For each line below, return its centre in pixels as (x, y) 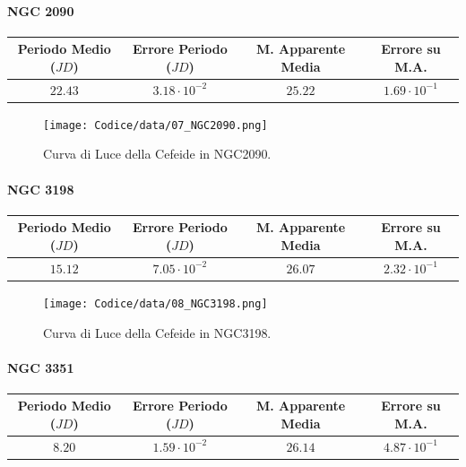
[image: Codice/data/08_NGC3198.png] (155, 303)
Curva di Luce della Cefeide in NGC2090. (157, 154)
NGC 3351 (41, 367)
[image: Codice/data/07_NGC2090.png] (155, 125)
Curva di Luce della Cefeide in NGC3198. (157, 332)
